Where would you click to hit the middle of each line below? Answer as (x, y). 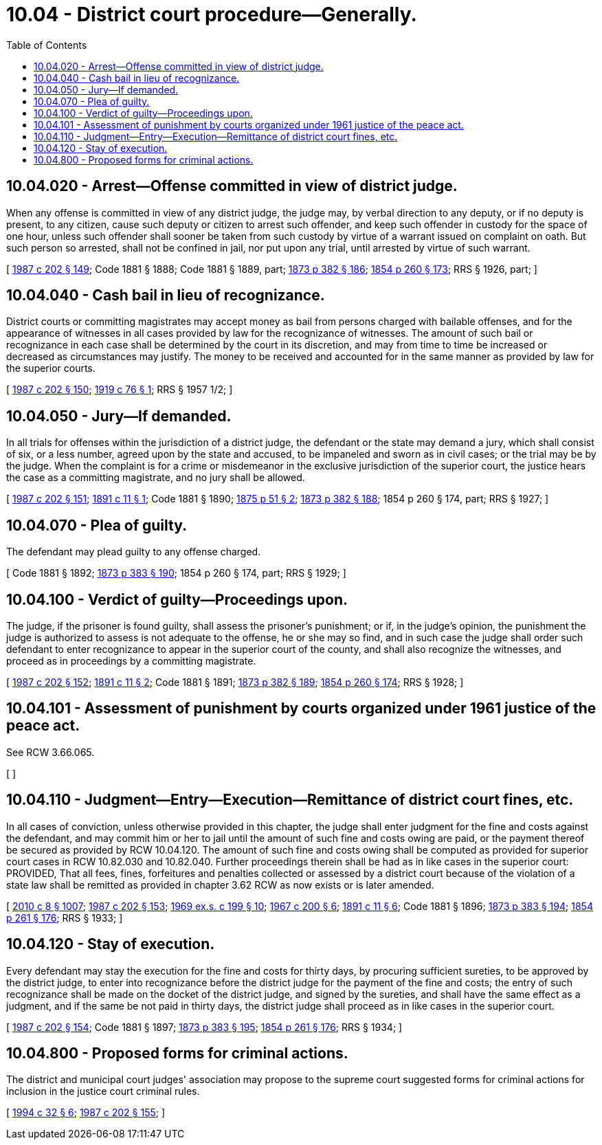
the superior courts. (51, 368)
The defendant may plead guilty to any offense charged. (134, 552)
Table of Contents (47, 45)
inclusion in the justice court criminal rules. (103, 1091)
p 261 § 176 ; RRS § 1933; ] (65, 918)
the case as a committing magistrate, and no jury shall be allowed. (156, 478)
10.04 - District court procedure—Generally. (212, 14)
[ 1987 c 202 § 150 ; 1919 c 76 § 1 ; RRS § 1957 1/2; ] (120, 390)
